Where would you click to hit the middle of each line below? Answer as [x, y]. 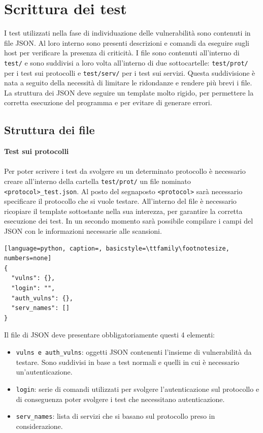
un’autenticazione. [44, 372]
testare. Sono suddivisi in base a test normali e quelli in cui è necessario [128, 362]
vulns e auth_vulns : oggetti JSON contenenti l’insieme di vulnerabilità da [134, 352]
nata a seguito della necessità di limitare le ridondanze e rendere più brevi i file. [128, 83]
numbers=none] [28, 258]
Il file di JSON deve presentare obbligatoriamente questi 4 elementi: [110, 335]
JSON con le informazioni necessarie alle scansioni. [83, 231]
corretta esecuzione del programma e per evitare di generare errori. [108, 102]
